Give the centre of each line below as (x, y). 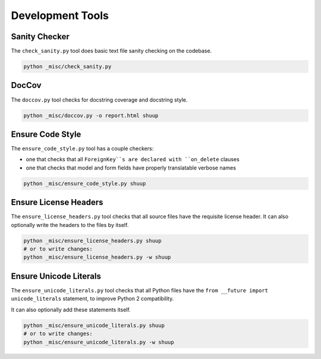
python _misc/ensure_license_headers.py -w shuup (97, 257)
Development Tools (60, 15)
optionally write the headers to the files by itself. (70, 225)
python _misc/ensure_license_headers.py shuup (92, 240)
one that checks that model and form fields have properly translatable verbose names (131, 168)
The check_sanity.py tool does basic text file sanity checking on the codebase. (111, 51)
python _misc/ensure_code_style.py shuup (85, 183)
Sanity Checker (40, 37)
